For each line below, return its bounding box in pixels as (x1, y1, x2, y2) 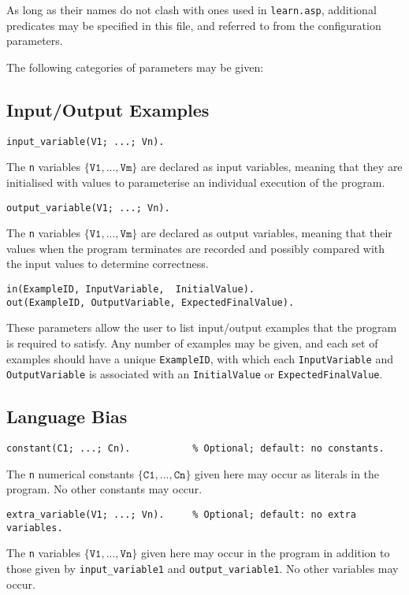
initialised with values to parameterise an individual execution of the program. (6, 173, 385, 190)
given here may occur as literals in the (195, 465, 380, 482)
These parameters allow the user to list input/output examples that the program (6, 319, 397, 336)
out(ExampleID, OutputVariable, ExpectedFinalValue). (6, 296, 295, 308)
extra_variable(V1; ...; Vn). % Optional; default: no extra (6, 508, 356, 520)
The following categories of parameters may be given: (6, 58, 264, 75)
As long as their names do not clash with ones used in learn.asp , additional (6, 2, 377, 17)
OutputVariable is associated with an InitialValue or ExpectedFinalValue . (6, 366, 383, 382)
